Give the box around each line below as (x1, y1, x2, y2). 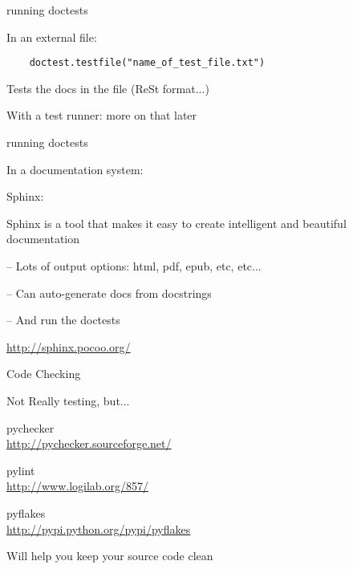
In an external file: (6, 28, 97, 45)
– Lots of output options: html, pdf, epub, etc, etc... (6, 258, 262, 274)
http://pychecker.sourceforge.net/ (6, 435, 172, 452)
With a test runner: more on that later (6, 107, 197, 124)
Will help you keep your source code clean (6, 547, 213, 564)
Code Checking (6, 365, 81, 382)
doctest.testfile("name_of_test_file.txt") (29, 57, 266, 69)
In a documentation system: (6, 161, 144, 177)
